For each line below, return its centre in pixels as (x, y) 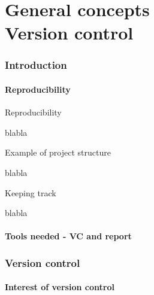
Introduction (36, 65)
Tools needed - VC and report (68, 236)
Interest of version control (60, 287)
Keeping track (31, 192)
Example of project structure (58, 152)
